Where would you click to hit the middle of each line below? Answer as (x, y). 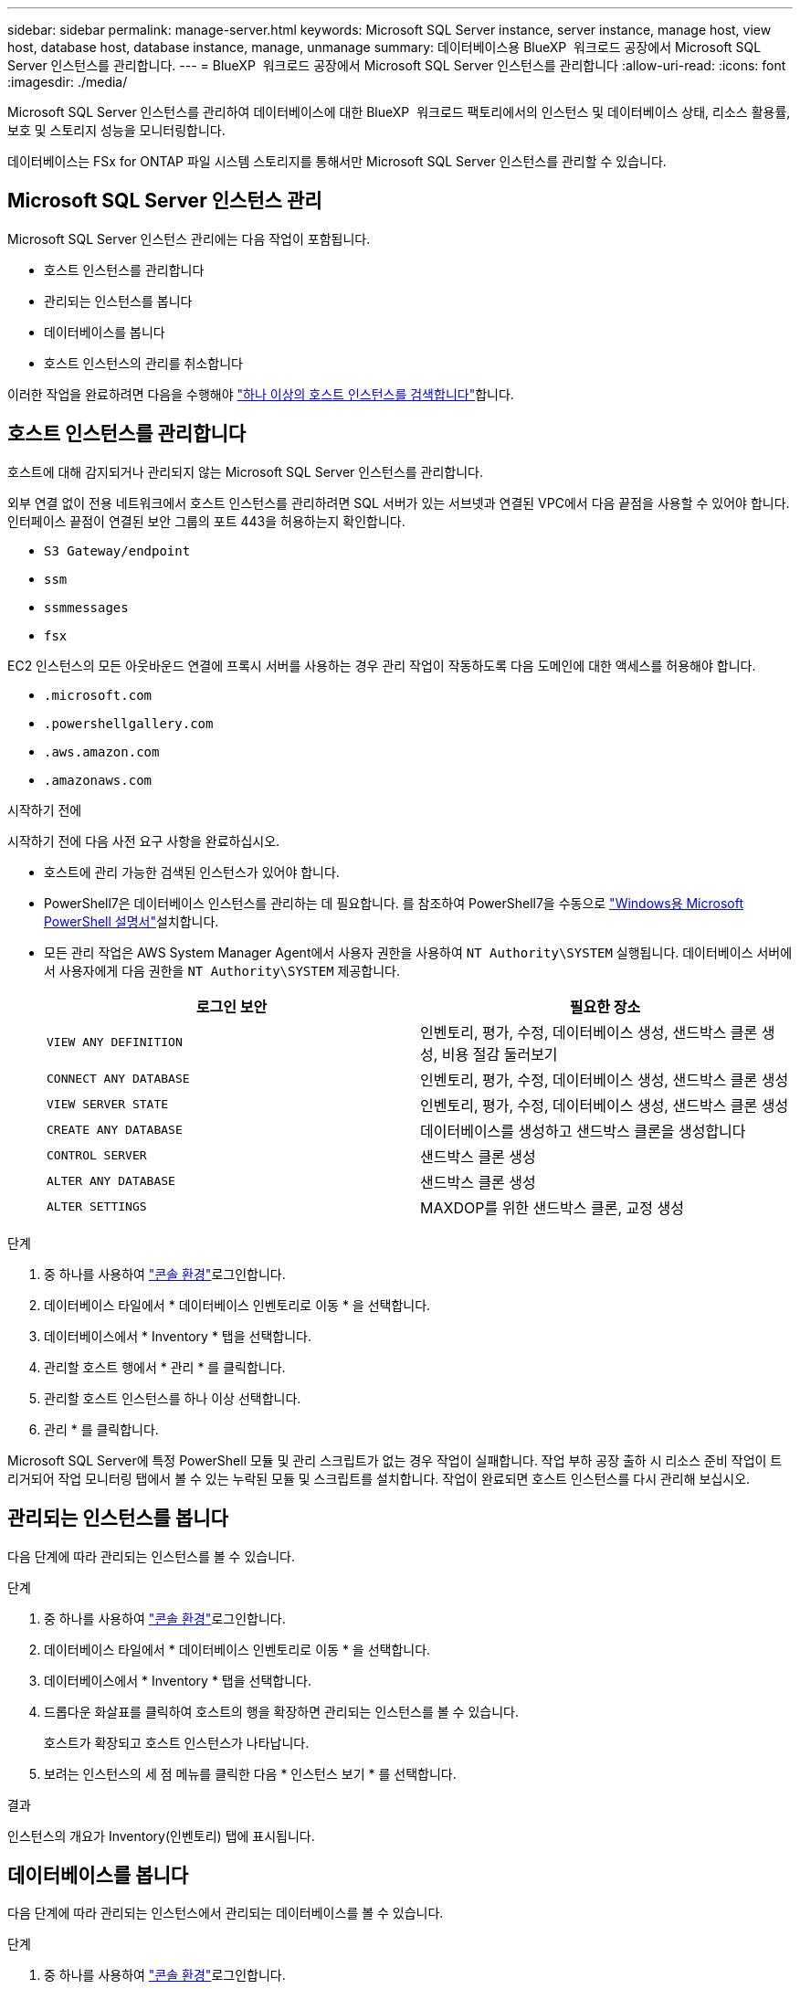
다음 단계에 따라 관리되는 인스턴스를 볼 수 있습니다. (151, 1556)
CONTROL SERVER (97, 1156)
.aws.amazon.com (102, 751)
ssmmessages (86, 607)
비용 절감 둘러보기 (500, 1054)
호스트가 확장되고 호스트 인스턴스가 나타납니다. (177, 1742)
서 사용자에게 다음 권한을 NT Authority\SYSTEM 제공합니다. (222, 970)
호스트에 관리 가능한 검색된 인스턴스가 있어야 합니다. (192, 872)
